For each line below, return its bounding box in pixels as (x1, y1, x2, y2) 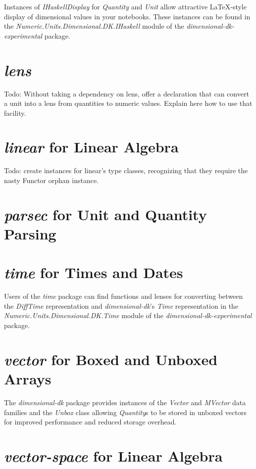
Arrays (4, 369, 51, 389)
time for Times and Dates (4, 262, 183, 283)
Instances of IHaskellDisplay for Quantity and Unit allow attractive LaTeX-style (4, 1, 247, 11)
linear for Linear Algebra (4, 137, 179, 157)
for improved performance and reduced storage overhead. (4, 417, 177, 427)
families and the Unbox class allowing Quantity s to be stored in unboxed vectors (4, 407, 247, 417)
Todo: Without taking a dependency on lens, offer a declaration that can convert (4, 88, 249, 98)
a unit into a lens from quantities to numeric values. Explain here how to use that (4, 98, 253, 108)
